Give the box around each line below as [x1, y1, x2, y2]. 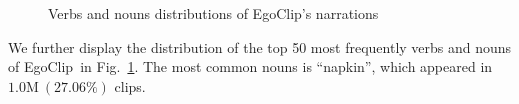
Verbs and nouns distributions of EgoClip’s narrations [48, 3, 379, 23]
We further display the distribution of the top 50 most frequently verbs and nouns [8, 36, 512, 57]
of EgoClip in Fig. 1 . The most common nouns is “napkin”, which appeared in [8, 56, 493, 77]
